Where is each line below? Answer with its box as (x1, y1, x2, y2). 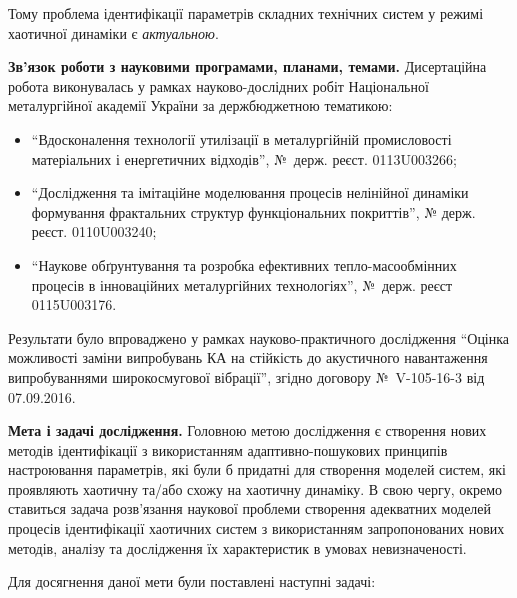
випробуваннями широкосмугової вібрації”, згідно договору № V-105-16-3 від (8, 366, 485, 387)
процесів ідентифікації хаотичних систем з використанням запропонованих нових (8, 518, 505, 539)
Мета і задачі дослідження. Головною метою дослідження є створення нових (8, 420, 487, 441)
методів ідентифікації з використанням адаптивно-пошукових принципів (8, 439, 448, 460)
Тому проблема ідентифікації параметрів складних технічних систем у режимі (8, 3, 484, 23)
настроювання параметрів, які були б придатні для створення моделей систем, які (8, 459, 506, 480)
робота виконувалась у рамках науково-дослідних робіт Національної (8, 75, 429, 96)
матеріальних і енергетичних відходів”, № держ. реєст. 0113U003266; (31, 148, 457, 169)
